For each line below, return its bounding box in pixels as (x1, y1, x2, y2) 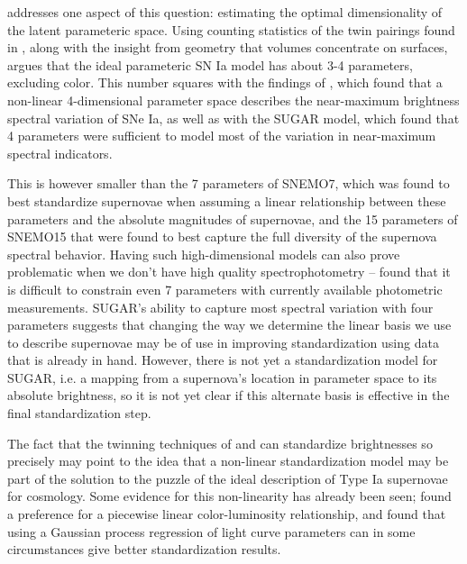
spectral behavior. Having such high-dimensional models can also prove (7, 244, 400, 263)
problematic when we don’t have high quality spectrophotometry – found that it (7, 262, 451, 281)
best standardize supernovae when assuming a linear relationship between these (7, 191, 446, 210)
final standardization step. (7, 404, 151, 423)
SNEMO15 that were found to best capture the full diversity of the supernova (7, 227, 437, 246)
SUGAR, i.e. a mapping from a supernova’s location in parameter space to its (7, 368, 437, 387)
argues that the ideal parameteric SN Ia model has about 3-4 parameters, (7, 55, 413, 74)
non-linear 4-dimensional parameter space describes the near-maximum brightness (7, 90, 460, 109)
